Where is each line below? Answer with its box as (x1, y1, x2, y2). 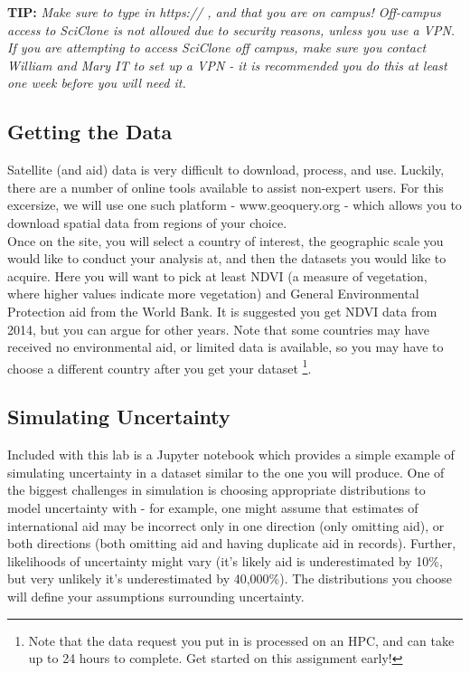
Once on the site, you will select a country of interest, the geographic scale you (7, 231, 444, 250)
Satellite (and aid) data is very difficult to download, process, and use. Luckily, (7, 160, 445, 179)
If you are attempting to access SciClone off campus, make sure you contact (7, 38, 427, 57)
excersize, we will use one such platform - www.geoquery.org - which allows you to (7, 195, 462, 214)
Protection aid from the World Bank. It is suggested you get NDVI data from (7, 301, 437, 320)
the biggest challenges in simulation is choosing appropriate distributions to (7, 480, 426, 499)
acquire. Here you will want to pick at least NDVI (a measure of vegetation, (7, 266, 428, 285)
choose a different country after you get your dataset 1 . (7, 355, 312, 377)
